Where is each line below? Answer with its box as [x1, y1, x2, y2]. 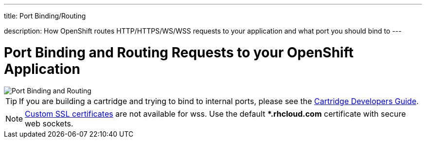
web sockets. [25, 118, 73, 128]
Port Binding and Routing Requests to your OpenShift [4, 44, 354, 61]
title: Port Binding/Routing [4, 12, 86, 20]
